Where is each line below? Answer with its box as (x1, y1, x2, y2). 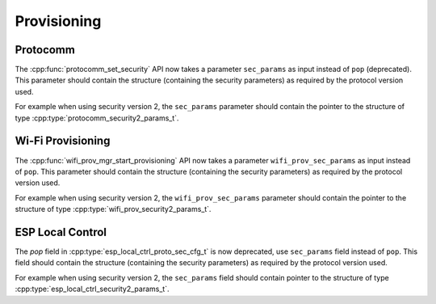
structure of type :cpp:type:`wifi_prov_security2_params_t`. (15, 205, 212, 214)
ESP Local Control (15, 225, 107, 239)
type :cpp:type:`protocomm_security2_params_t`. (15, 113, 179, 123)
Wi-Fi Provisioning (15, 134, 111, 148)
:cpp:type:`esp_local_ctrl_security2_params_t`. (15, 284, 170, 294)
